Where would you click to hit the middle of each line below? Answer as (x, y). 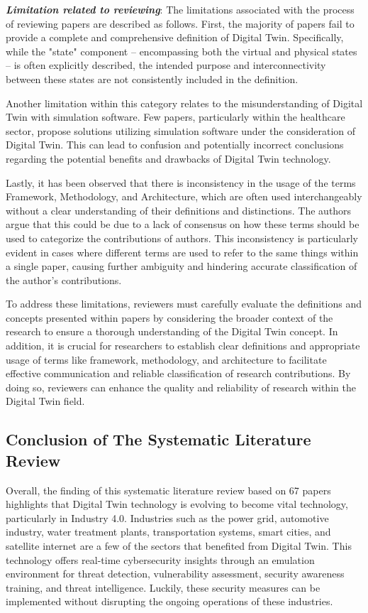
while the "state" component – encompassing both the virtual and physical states (182, 51)
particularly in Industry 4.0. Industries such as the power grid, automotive (167, 517)
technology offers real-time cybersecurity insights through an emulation (160, 559)
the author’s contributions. (64, 280)
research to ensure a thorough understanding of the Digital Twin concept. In (172, 331)
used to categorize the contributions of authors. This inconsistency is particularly (182, 238)
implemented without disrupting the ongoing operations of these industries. (169, 601)
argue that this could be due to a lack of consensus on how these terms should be (183, 224)
